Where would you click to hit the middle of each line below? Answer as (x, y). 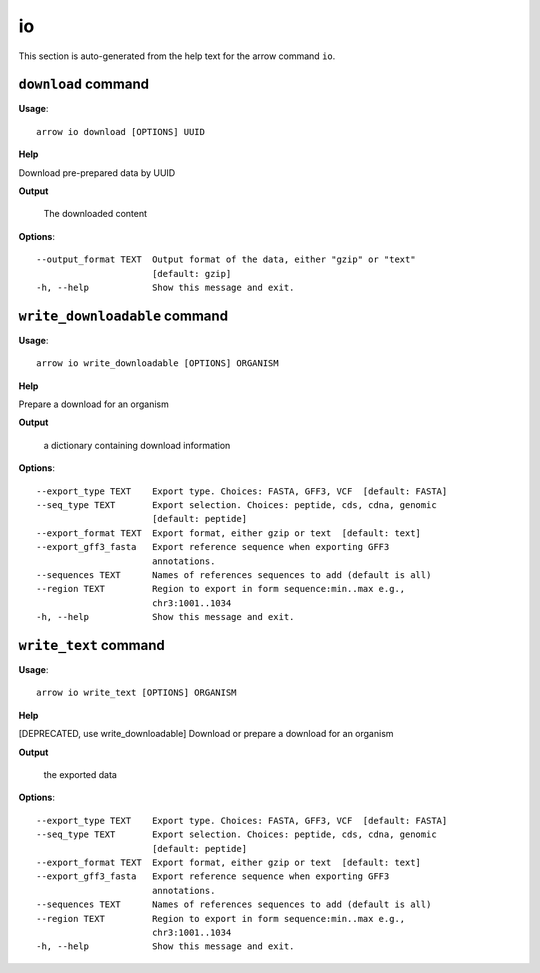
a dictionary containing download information (137, 445)
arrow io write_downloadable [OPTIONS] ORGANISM (157, 363)
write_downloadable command (123, 315)
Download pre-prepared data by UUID (97, 172)
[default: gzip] (191, 273)
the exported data (80, 774)
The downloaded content (95, 214)
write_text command (91, 645)
